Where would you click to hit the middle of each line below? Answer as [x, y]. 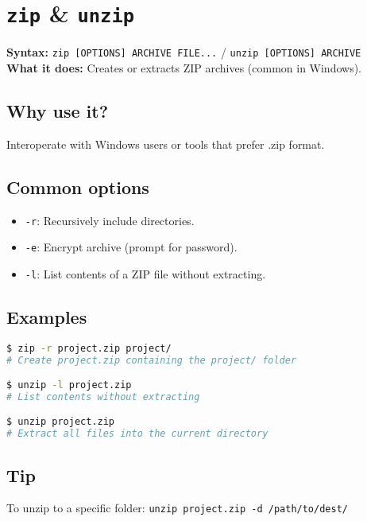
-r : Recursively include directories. [110, 220]
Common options [78, 187]
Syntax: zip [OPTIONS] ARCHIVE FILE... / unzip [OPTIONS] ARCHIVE [184, 52]
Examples [47, 316]
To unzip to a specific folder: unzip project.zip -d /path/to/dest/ [177, 508]
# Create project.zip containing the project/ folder [152, 360]
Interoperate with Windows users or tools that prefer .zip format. [166, 144]
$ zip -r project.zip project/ [89, 348]
